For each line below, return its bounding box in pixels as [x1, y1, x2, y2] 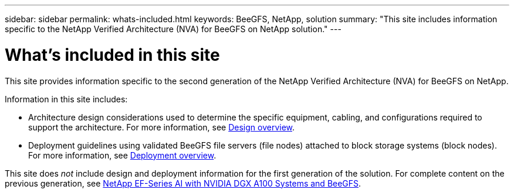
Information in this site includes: [5, 94, 128, 104]
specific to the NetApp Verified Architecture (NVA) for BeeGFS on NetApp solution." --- [5, 24, 341, 34]
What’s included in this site [5, 44, 220, 65]
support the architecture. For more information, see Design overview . [28, 122, 295, 132]
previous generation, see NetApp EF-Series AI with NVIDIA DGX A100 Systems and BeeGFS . [5, 178, 361, 188]
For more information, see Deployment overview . [28, 150, 217, 160]
